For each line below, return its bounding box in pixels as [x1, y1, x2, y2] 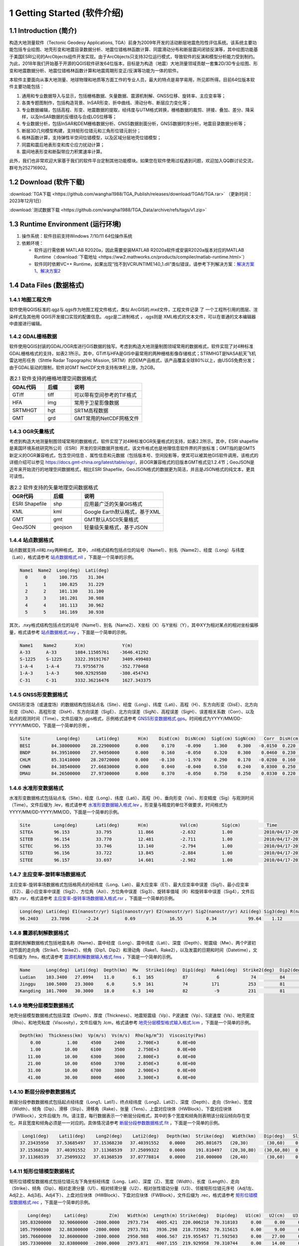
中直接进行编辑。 [9, 320, 44, 326]
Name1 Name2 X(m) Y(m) [19, 642, 133, 648]
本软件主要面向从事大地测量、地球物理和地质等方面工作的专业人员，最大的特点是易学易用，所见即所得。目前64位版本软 [9, 77, 255, 83]
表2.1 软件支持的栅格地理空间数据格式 [9, 375, 97, 382]
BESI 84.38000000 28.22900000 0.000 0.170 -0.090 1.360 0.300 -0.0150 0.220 [19, 743, 296, 749]
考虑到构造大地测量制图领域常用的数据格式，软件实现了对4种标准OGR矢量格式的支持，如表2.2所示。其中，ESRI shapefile [9, 439, 259, 445]
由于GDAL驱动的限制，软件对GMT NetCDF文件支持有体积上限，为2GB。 [9, 364, 158, 370]
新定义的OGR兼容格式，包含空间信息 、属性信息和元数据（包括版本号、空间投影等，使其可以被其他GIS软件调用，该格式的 [9, 452, 259, 458]
